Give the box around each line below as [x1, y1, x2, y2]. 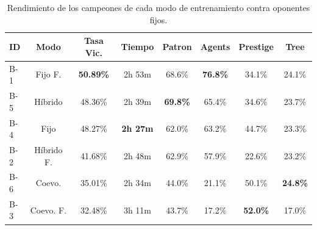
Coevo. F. [30, 203, 67, 216]
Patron [162, 40, 192, 52]
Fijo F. [35, 68, 62, 81]
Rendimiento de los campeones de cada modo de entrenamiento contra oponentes [7, 1, 310, 13]
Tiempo [121, 40, 154, 52]
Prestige [238, 40, 274, 52]
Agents [200, 40, 230, 52]
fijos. [149, 13, 168, 26]
